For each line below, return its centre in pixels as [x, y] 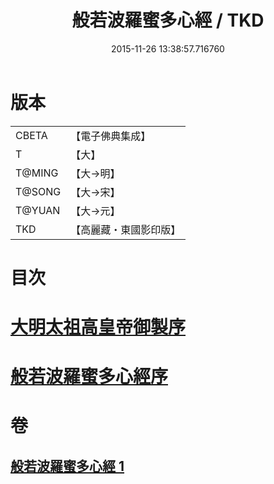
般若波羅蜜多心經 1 [67, 466]
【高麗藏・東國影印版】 [126, 229]
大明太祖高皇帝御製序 [98, 327]
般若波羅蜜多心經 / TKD [168, 20]
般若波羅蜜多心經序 [89, 377]
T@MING [37, 173]
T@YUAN [38, 210]
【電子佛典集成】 [111, 136]
